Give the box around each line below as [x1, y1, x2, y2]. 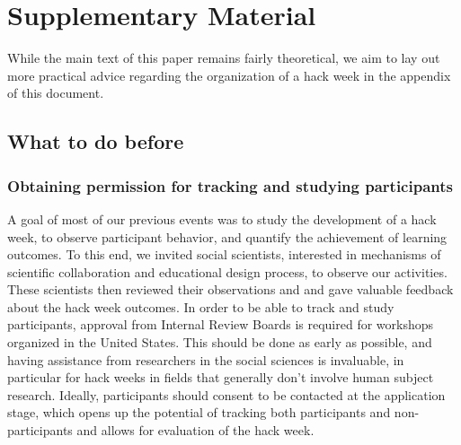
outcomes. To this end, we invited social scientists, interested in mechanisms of [7, 245, 441, 264]
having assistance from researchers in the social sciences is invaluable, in [7, 350, 404, 369]
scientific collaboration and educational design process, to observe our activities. [7, 262, 448, 281]
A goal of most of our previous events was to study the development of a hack [7, 209, 437, 228]
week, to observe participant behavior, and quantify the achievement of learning [7, 227, 448, 246]
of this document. [7, 83, 104, 102]
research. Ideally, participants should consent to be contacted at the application [7, 385, 446, 404]
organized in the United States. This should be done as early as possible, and [7, 333, 432, 352]
